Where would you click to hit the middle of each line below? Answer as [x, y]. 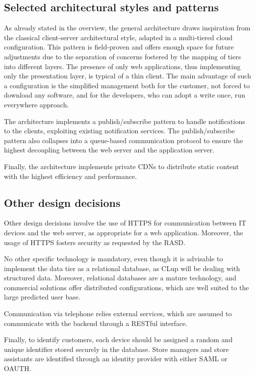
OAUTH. [18, 368]
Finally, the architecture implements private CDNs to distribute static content [122, 166]
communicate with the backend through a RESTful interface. [96, 323]
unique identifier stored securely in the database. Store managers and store [116, 349]
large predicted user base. [42, 297]
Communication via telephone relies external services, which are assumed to [118, 313]
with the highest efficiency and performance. [71, 176]
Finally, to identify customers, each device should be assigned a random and [118, 339]
